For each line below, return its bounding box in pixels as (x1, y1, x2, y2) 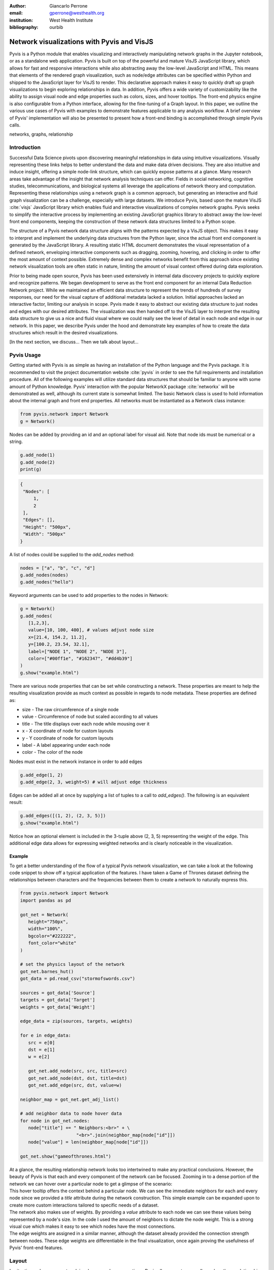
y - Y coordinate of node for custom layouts (22, 735, 114, 741)
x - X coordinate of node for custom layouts (22, 728, 114, 734)
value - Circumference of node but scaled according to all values (22, 714, 158, 720)
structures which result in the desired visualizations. (9, 329, 119, 335)
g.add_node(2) (20, 459, 55, 465)
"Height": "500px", (23, 524, 71, 530)
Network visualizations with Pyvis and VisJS (9, 37, 154, 46)
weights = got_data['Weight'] (20, 1004, 95, 1010)
